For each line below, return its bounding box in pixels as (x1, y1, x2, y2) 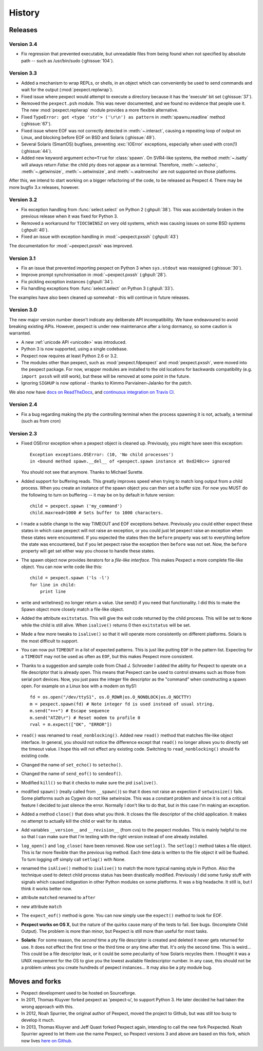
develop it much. (21, 1017, 55, 1023)
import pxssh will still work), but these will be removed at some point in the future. (21, 373, 190, 379)
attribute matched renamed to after (21, 895, 96, 901)
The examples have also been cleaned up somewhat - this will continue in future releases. (9, 295, 190, 300)
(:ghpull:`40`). (21, 227, 49, 233)
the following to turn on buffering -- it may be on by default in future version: (21, 492, 175, 498)
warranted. (9, 330, 31, 336)
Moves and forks (9, 977, 61, 985)
